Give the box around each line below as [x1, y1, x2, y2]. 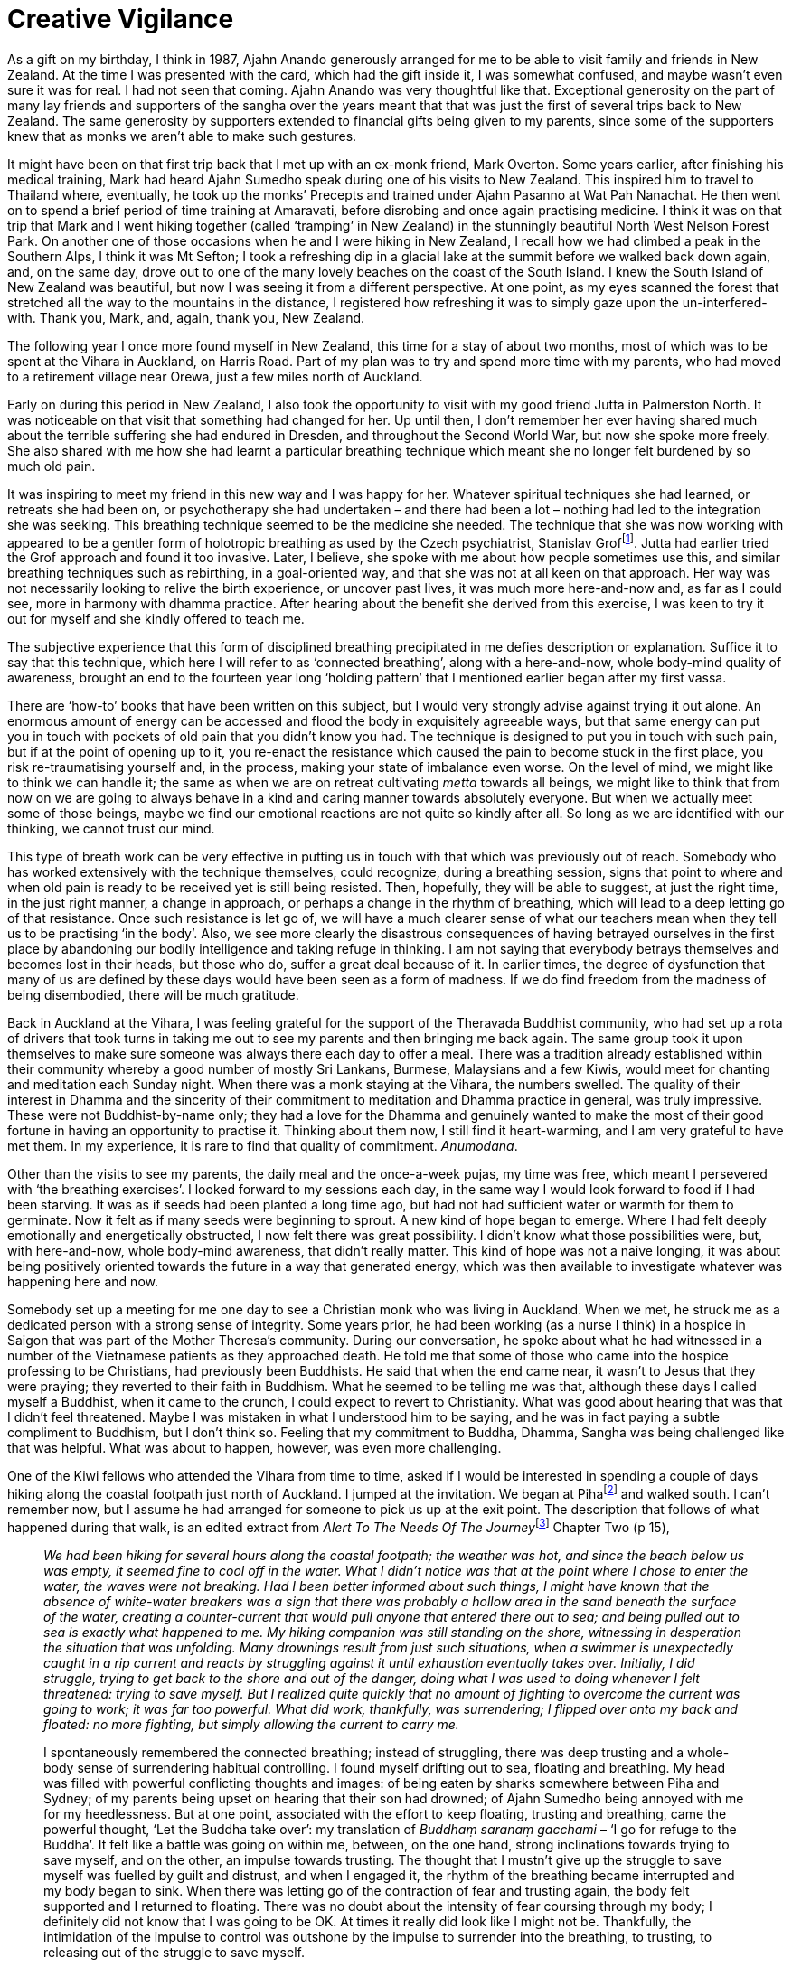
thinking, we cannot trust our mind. [7, 821, 215, 837]
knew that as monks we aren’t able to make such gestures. [7, 127, 357, 144]
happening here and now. [7, 1274, 158, 1290]
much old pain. [7, 457, 96, 474]
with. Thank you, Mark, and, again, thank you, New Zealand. [7, 309, 365, 325]
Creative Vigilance [7, 4, 234, 34]
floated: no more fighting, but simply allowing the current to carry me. [43, 1716, 459, 1732]
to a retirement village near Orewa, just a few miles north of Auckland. [7, 368, 423, 384]
